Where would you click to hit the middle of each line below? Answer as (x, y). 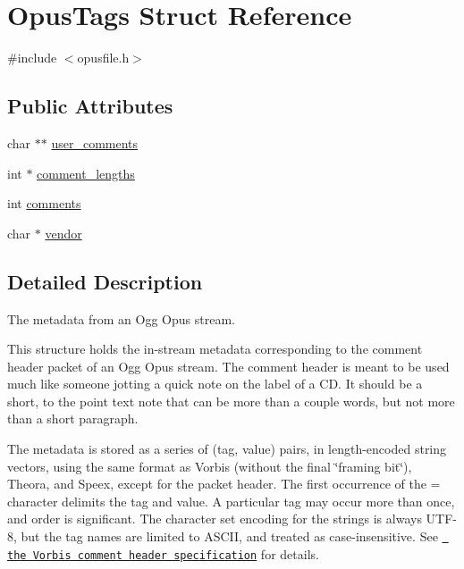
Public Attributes (90, 106)
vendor (63, 233)
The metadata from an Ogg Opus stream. (121, 318)
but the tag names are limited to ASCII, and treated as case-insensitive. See (229, 536)
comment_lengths (86, 173)
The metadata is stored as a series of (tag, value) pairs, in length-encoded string (227, 449)
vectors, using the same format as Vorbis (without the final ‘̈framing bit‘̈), (210, 466)
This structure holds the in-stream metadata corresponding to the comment (215, 349)
